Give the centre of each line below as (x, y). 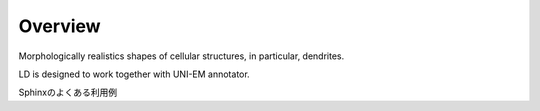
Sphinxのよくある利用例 (68, 92)
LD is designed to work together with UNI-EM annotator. (134, 74)
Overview (59, 26)
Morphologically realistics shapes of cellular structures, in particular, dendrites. (181, 56)
